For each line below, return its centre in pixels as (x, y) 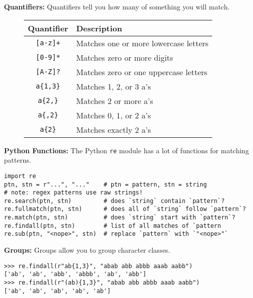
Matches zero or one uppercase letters (142, 72)
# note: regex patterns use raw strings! (74, 193)
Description (99, 28)
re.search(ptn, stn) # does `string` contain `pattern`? (114, 201)
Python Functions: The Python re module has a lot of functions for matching (126, 150)
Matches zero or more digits (125, 57)
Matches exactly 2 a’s (114, 129)
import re (20, 176)
